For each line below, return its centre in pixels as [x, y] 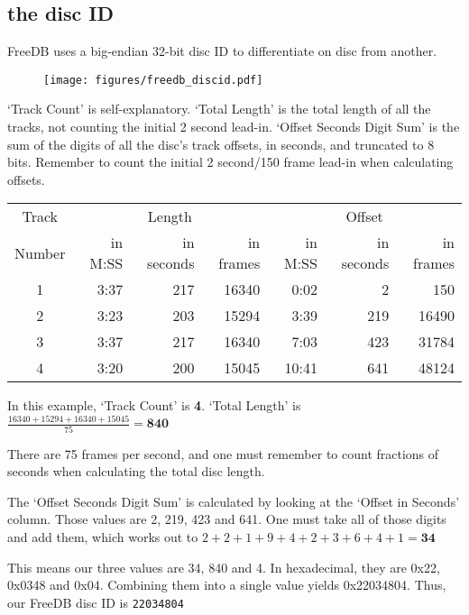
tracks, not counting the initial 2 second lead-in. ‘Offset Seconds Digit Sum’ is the [234, 127]
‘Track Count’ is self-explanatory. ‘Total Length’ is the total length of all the [219, 109]
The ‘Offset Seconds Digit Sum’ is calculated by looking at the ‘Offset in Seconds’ [234, 501]
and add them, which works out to [103, 537]
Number [40, 252]
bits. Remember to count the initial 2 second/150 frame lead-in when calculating [230, 162]
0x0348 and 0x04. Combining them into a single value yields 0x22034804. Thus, [227, 585]
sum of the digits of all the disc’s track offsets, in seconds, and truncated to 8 [221, 144]
